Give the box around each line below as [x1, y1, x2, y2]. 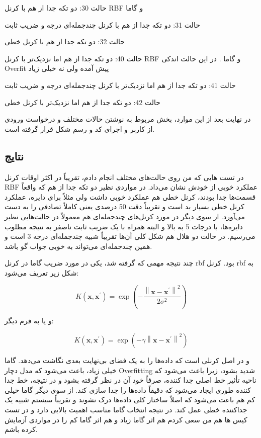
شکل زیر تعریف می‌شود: [5, 267, 79, 278]
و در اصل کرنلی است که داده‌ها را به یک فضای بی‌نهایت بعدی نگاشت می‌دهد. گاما [5, 355, 249, 366]
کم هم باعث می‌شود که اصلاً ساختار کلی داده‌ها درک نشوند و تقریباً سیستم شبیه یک [5, 394, 255, 405]
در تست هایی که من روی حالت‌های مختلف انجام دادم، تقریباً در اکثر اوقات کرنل [5, 171, 244, 182]
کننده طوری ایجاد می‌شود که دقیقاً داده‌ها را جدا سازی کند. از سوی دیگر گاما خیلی [5, 384, 251, 395]
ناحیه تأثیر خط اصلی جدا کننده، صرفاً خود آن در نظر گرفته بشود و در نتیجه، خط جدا [5, 375, 256, 385]
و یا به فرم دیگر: [5, 315, 54, 326]
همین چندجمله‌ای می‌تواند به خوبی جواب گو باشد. [5, 240, 152, 251]
